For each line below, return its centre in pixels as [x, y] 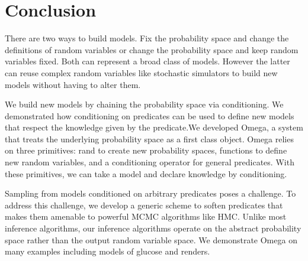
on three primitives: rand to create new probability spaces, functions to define [146, 150]
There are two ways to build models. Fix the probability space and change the [147, 38]
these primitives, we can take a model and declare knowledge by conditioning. [146, 173]
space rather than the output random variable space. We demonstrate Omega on [151, 239]
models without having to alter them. [73, 84]
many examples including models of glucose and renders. [108, 251]
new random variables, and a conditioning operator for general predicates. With [150, 162]
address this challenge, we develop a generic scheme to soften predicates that [144, 205]
